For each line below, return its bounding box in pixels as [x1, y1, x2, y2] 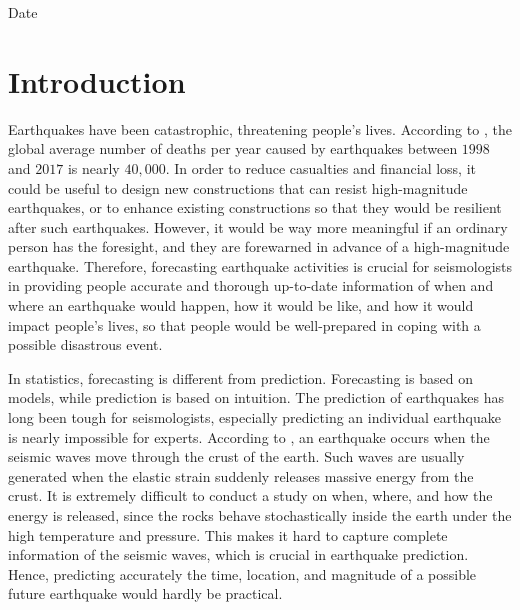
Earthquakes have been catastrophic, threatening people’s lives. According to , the [8, 118, 512, 139]
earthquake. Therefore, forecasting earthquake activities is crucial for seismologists [8, 255, 513, 276]
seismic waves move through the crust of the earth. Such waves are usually [8, 446, 465, 467]
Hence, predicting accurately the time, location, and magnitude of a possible [8, 563, 477, 584]
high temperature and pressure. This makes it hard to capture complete [8, 524, 448, 545]
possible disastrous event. [8, 334, 163, 355]
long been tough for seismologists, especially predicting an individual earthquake [8, 407, 501, 428]
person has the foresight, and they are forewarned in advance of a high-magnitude [8, 236, 510, 257]
